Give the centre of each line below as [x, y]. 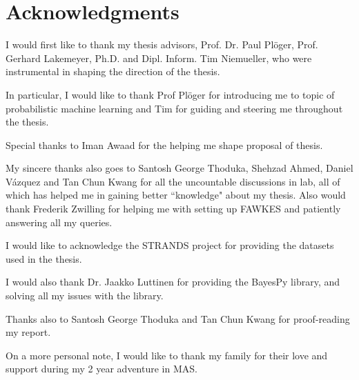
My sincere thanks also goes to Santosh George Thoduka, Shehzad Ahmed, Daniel [179, 168]
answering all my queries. [59, 222]
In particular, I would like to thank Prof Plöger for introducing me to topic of [170, 94]
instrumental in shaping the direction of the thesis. [113, 71]
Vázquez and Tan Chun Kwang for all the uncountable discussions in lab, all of [173, 181]
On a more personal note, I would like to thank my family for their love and [167, 355]
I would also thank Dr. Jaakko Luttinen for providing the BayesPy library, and [173, 282]
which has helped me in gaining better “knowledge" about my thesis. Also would [176, 195]
